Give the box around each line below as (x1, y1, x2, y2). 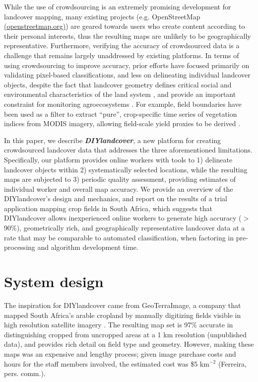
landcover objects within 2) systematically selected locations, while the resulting (4, 164, 248, 174)
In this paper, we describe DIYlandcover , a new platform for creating (4, 135, 221, 145)
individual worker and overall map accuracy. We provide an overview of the (4, 183, 233, 194)
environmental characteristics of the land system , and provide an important (4, 89, 236, 99)
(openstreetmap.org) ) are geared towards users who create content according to (4, 21, 245, 31)
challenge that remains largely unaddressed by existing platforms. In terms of (4, 50, 239, 60)
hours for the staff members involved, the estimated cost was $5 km (4, 358, 209, 369)
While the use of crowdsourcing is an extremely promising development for (4, 1, 231, 11)
